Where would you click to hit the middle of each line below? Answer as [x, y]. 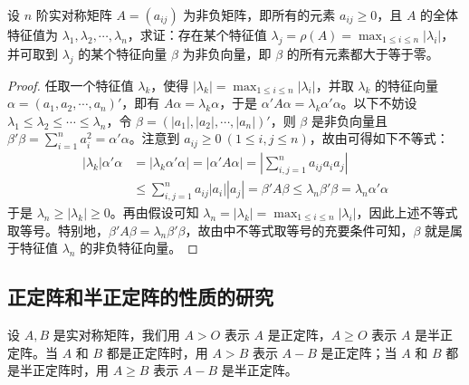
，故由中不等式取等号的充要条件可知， [299, 230]
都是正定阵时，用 [157, 352]
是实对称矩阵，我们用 [116, 335]
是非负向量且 [349, 120]
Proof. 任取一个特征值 [71, 85]
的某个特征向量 [123, 53]
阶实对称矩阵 [74, 14]
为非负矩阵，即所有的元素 [259, 14]
